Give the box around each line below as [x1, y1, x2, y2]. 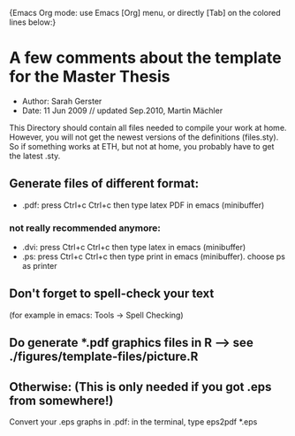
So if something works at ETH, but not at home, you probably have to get [9, 141, 275, 151]
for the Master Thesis [9, 66, 170, 87]
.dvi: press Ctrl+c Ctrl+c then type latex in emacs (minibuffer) [21, 242, 246, 253]
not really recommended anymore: [9, 221, 161, 233]
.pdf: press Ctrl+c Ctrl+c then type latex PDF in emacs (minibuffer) [21, 199, 265, 210]
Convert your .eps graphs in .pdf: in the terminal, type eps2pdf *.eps [9, 417, 258, 427]
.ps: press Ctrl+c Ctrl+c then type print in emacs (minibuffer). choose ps [21, 251, 285, 262]
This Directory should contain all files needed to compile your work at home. [9, 122, 287, 133]
